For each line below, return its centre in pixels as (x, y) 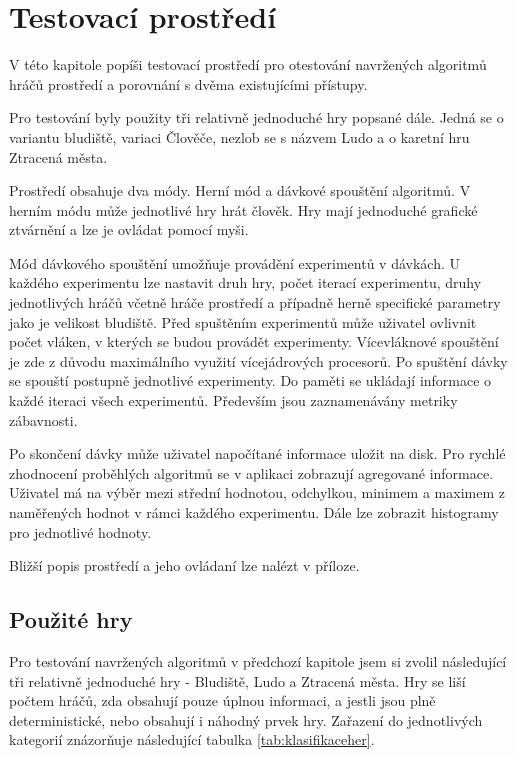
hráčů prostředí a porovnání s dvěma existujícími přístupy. (188, 83)
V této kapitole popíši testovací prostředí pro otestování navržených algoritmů (248, 64)
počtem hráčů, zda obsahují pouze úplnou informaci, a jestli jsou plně (222, 700)
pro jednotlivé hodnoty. (80, 531)
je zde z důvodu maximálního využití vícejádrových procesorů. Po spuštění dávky (258, 360)
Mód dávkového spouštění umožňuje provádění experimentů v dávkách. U (234, 262)
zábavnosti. (43, 419)
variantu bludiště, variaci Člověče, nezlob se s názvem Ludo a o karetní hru (239, 136)
